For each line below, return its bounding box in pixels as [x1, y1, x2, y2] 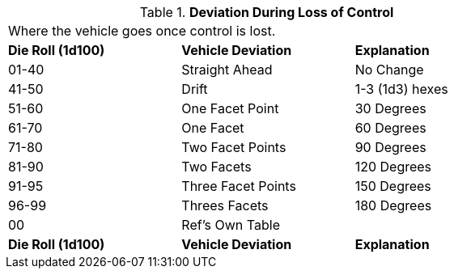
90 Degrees [354, 139, 426, 155]
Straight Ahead [181, 61, 273, 78]
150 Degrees [354, 178, 431, 194]
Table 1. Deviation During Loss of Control [139, 4, 394, 20]
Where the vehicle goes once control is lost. [8, 23, 276, 39]
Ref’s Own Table [181, 217, 280, 233]
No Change [354, 61, 424, 78]
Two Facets [181, 159, 252, 175]
